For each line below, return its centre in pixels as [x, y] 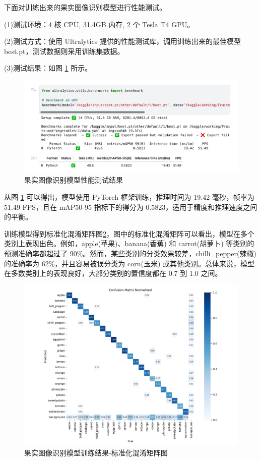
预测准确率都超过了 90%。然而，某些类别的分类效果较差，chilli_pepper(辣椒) [130, 253]
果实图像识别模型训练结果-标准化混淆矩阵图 [96, 453]
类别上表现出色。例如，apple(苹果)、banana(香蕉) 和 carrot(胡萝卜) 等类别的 [129, 243]
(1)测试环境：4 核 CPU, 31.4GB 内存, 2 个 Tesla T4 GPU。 [99, 24]
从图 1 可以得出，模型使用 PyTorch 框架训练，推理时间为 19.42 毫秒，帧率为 [129, 197]
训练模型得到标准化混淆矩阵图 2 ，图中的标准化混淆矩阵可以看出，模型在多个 [129, 233]
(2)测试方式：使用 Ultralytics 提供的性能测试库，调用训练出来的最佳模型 [122, 41]
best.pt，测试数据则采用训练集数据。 [64, 51]
